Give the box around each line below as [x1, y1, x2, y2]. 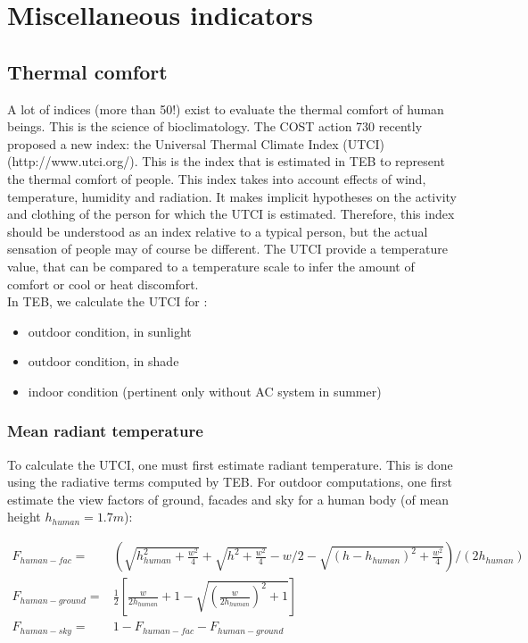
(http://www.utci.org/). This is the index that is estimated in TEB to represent [7, 152, 445, 171]
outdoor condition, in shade [28, 352, 179, 371]
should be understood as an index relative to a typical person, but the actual [7, 221, 428, 240]
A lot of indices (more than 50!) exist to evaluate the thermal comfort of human [7, 99, 444, 118]
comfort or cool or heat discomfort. [7, 274, 199, 293]
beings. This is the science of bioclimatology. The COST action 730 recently [7, 117, 423, 136]
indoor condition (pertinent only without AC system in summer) [28, 381, 382, 400]
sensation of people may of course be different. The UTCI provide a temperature [7, 239, 448, 258]
